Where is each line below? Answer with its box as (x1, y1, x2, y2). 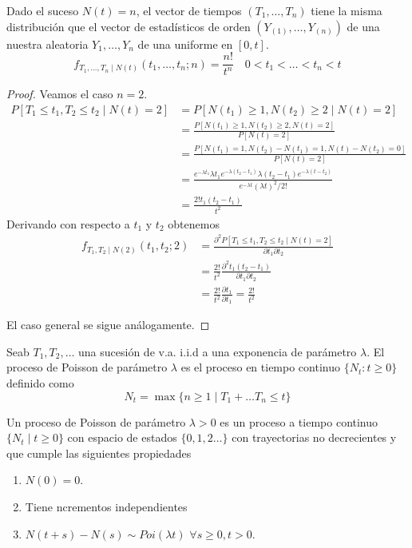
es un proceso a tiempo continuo (220, 413, 378, 430)
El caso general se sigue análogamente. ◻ (6, 316, 210, 333)
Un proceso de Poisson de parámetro (6, 413, 186, 430)
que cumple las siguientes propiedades (6, 444, 192, 461)
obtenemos (168, 215, 220, 232)
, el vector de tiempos (136, 2, 242, 18)
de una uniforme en (137, 35, 233, 52)
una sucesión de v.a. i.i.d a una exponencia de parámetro (78, 343, 357, 359)
